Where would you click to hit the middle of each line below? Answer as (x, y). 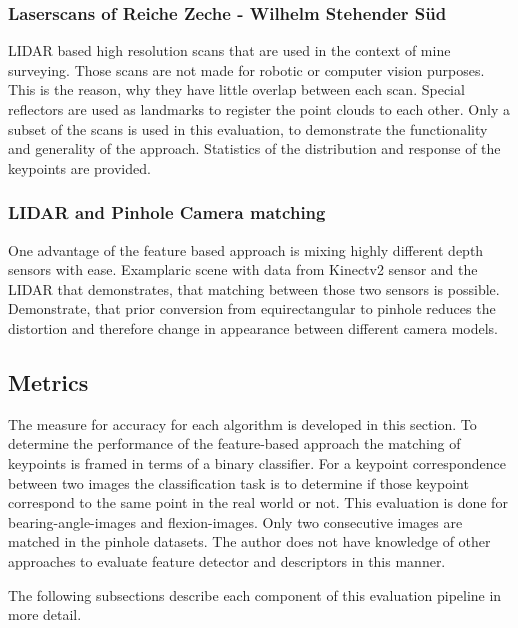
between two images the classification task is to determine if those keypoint (238, 482)
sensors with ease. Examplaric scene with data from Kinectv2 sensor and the (243, 269)
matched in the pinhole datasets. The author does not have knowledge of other (249, 541)
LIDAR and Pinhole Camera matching (167, 212)
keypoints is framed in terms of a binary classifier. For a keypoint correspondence (257, 462)
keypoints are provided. (79, 167)
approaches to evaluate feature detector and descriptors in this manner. (227, 560)
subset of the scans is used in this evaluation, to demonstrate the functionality (248, 128)
